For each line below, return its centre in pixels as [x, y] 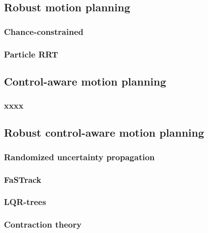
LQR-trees [25, 202]
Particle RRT [31, 54]
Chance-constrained [44, 31]
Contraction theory [43, 224]
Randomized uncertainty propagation [79, 157]
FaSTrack [23, 179]
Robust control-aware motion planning [104, 132]
